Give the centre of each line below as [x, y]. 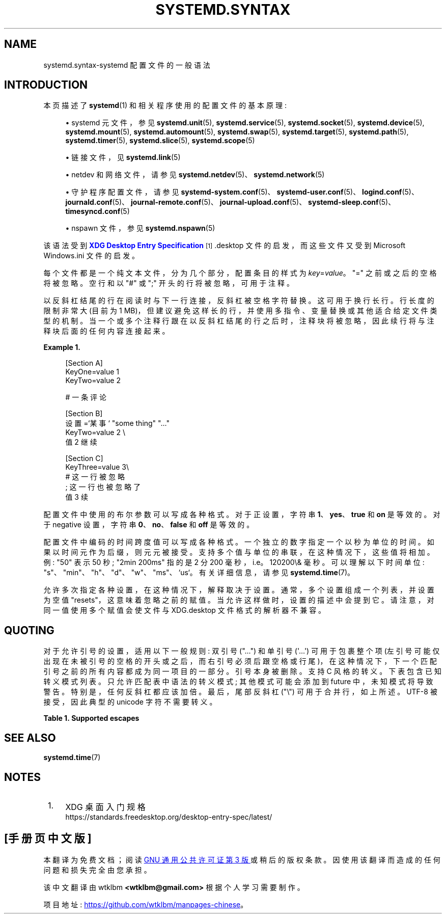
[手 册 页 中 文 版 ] [48, 839]
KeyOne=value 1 [92, 372]
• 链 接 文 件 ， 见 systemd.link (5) [123, 157]
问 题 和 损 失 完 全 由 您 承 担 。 [97, 870]
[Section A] [84, 363]
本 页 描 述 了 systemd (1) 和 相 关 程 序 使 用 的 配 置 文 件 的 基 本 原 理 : [165, 105]
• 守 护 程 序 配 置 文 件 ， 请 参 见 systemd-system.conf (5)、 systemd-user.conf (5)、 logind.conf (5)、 [242, 192]
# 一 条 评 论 [86, 397]
